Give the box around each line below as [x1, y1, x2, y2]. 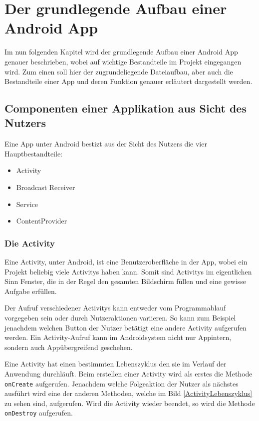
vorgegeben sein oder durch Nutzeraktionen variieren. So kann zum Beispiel [4, 312, 236, 323]
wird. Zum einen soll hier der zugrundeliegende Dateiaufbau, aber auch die [4, 66, 233, 76]
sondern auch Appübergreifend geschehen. [4, 341, 133, 352]
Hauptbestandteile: [4, 148, 62, 158]
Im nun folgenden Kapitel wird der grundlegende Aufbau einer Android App [4, 46, 238, 57]
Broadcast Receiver [16, 182, 75, 192]
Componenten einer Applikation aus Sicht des [4, 100, 247, 116]
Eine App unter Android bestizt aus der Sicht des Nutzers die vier [4, 138, 207, 149]
